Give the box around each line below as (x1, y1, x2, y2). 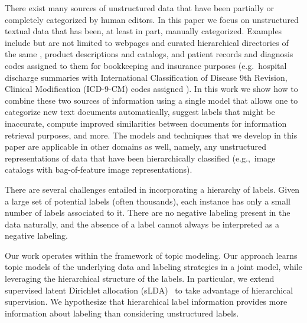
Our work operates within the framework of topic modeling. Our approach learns (5, 249, 298, 261)
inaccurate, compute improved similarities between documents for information (5, 117, 287, 129)
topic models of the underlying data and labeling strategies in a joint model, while (5, 261, 302, 273)
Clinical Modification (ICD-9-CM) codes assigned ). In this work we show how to (5, 83, 298, 95)
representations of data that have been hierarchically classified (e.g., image (5, 151, 276, 164)
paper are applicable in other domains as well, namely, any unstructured (5, 140, 267, 153)
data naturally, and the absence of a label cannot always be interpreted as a (5, 217, 280, 230)
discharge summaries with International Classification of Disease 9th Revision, (5, 71, 288, 83)
